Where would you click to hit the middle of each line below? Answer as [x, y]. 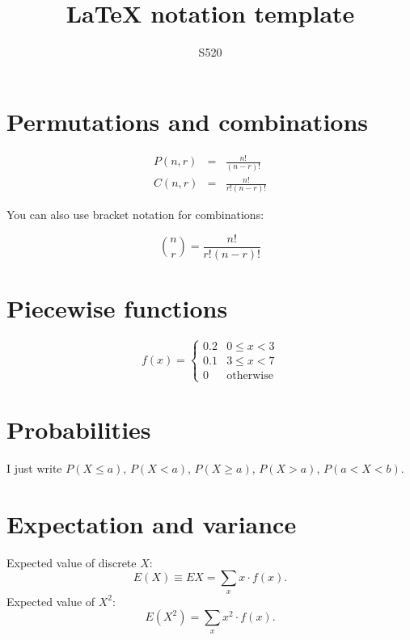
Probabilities [79, 429]
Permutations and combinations [188, 121]
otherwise [250, 376]
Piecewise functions [117, 308]
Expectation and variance [152, 523]
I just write [34, 467]
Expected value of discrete [72, 562]
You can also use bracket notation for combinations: [135, 215]
